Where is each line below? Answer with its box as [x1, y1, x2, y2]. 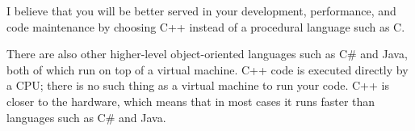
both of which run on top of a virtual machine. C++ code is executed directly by [6, 61, 409, 78]
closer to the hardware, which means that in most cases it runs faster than [6, 92, 375, 109]
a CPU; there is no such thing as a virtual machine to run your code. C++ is [6, 77, 389, 94]
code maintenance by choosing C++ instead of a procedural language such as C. [6, 18, 405, 35]
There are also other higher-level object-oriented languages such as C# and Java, [6, 45, 408, 62]
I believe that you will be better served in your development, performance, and [6, 2, 396, 19]
